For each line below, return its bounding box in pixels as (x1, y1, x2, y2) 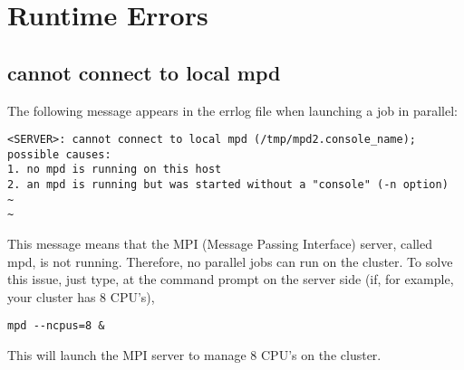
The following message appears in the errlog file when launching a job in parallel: (7, 100, 459, 119)
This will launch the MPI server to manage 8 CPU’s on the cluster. (7, 346, 382, 365)
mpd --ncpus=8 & (7, 319, 105, 333)
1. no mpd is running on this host (7, 163, 222, 176)
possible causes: (7, 147, 111, 161)
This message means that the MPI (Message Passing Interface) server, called (7, 234, 432, 253)
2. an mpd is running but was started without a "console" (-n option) (7, 178, 449, 192)
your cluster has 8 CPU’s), (7, 287, 155, 306)
